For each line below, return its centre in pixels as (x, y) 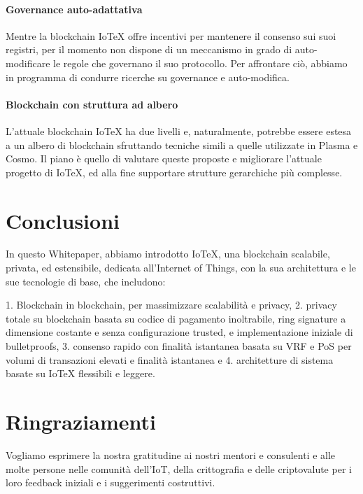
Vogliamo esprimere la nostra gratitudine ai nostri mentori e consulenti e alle (171, 454)
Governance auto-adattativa (74, 9)
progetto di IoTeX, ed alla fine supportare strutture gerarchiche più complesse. (174, 172)
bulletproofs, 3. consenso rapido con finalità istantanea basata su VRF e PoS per (179, 346)
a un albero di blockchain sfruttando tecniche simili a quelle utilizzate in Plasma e (182, 144)
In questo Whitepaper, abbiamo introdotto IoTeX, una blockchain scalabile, (168, 254)
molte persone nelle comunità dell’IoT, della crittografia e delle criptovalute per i (179, 468)
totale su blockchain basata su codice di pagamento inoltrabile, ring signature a (176, 318)
